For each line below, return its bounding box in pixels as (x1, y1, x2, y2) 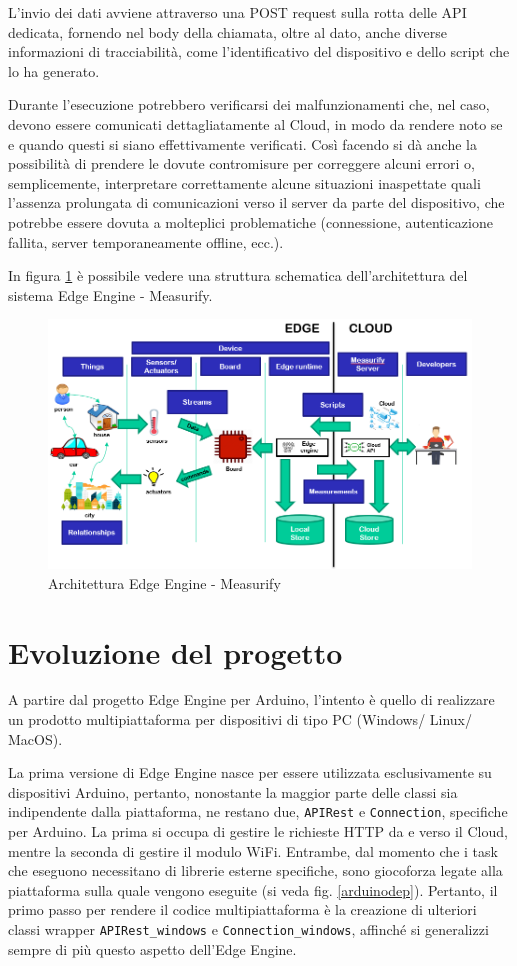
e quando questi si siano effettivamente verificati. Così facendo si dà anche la (8, 133, 477, 154)
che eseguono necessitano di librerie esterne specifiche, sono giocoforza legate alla (8, 860, 503, 881)
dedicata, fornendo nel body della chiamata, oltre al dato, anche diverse (8, 21, 447, 42)
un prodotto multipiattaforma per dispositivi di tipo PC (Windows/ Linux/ (8, 709, 473, 730)
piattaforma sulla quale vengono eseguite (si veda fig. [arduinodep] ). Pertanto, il (8, 879, 498, 900)
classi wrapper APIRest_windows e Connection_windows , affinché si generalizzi (8, 919, 489, 940)
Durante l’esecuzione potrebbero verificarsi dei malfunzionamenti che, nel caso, (8, 94, 490, 115)
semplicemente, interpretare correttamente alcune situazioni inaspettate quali (8, 172, 481, 193)
